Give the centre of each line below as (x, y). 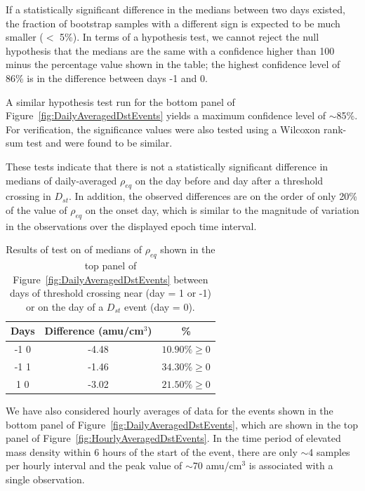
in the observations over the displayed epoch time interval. (131, 226)
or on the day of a (65, 306)
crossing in (28, 196)
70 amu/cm (217, 465)
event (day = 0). (160, 306)
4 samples (329, 451)
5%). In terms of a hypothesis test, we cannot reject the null (190, 37)
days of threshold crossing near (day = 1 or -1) (110, 293)
